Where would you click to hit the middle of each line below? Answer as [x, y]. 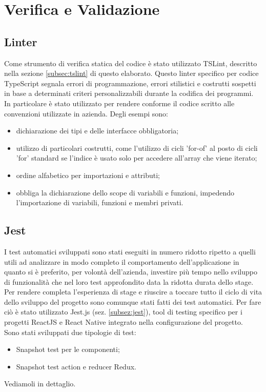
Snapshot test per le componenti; [68, 349]
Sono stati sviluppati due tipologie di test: [70, 332]
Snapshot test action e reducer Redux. [76, 366]
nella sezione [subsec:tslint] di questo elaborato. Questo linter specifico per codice [131, 73]
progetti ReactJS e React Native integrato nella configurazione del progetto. [124, 322]
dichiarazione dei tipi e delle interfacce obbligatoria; [97, 131]
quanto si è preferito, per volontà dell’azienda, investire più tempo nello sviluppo [131, 272]
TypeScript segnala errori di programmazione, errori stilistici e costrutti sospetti [130, 83]
